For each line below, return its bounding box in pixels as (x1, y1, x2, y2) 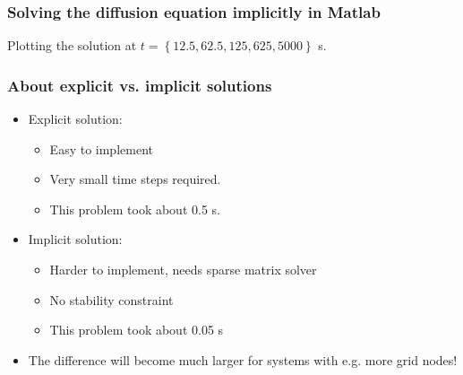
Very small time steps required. (49, 170, 221, 188)
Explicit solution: (28, 109, 123, 128)
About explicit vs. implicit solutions (7, 74, 272, 96)
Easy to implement (49, 139, 153, 158)
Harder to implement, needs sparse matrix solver (49, 260, 317, 278)
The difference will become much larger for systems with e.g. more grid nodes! (28, 350, 458, 369)
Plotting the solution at (7, 36, 137, 55)
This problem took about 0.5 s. (49, 199, 220, 218)
